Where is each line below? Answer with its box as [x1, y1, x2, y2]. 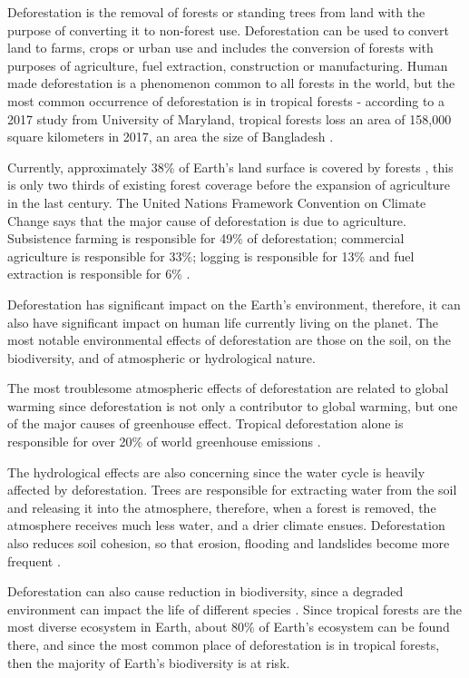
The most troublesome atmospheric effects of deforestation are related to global [7, 378, 449, 398]
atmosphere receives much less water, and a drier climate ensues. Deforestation [7, 516, 445, 535]
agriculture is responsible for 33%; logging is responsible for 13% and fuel [7, 246, 415, 265]
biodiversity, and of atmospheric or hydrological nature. [7, 348, 316, 367]
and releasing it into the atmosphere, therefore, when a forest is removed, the [7, 497, 436, 516]
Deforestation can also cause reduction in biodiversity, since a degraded [7, 582, 404, 601]
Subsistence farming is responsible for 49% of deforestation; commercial [7, 229, 405, 248]
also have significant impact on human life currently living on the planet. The [7, 312, 439, 331]
